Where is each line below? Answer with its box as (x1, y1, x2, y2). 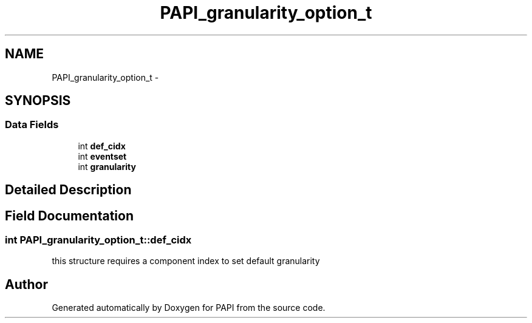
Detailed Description (5, 182, 132, 198)
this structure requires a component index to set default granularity (52, 256, 320, 267)
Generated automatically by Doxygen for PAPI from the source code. (52, 302, 326, 313)
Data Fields (5, 118, 59, 131)
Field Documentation (5, 208, 134, 223)
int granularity (78, 161, 136, 172)
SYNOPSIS (5, 93, 71, 109)
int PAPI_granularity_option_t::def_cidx (5, 234, 192, 246)
